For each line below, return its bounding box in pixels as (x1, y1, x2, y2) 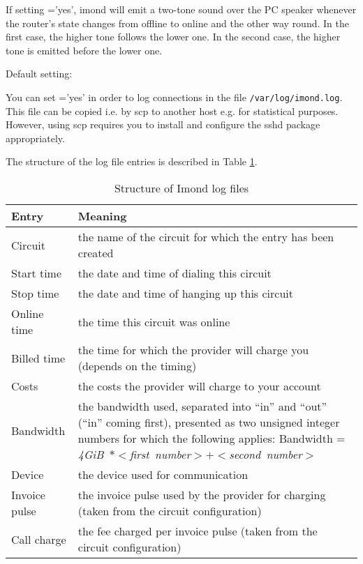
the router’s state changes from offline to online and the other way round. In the (6, 15, 349, 30)
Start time (11, 265, 62, 281)
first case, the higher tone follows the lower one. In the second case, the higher (6, 29, 341, 44)
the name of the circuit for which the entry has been (77, 229, 334, 245)
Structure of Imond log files (114, 180, 249, 196)
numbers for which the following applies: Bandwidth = (77, 430, 346, 446)
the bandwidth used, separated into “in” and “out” (77, 398, 327, 414)
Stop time (11, 285, 59, 301)
